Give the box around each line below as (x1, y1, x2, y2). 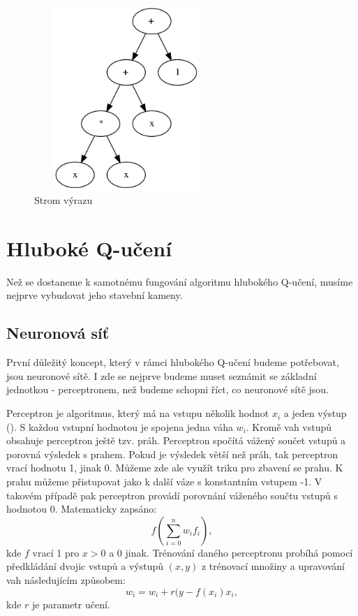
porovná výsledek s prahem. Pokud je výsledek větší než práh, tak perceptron (6, 446, 338, 461)
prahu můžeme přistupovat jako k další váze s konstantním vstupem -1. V (6, 474, 322, 489)
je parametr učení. (32, 596, 110, 611)
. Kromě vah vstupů (246, 419, 332, 434)
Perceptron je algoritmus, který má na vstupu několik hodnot (6, 406, 269, 420)
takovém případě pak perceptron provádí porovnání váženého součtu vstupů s (6, 487, 338, 502)
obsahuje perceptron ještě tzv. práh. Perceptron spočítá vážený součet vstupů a (6, 433, 346, 448)
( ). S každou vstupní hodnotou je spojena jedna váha (6, 419, 233, 434)
